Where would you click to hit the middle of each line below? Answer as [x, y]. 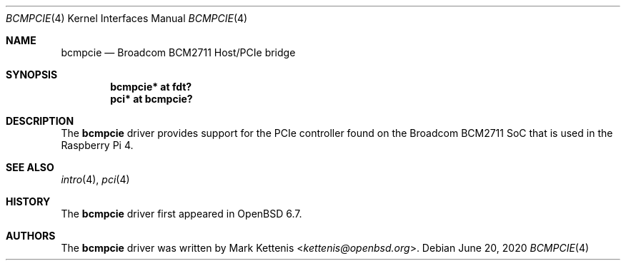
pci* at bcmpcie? [151, 99]
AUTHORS [31, 236]
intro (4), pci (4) [95, 179]
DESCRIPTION [40, 121]
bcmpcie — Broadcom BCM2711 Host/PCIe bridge [178, 52]
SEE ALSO [30, 167]
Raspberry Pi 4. [97, 145]
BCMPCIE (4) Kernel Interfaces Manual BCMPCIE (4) [127, 18]
